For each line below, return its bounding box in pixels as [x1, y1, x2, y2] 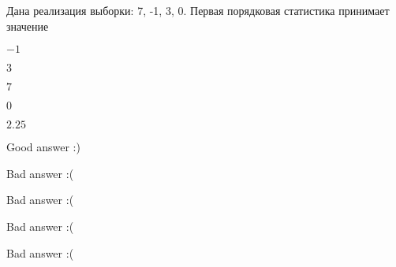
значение [6, 17, 49, 34]
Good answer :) [6, 139, 80, 155]
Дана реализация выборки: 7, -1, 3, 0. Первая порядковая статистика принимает [6, 2, 390, 18]
